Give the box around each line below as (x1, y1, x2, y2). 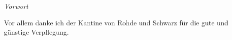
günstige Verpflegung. (4, 27, 69, 37)
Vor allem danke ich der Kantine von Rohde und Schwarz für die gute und (4, 17, 229, 27)
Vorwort (4, 1, 29, 11)
